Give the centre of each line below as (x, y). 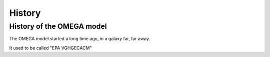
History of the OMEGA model (58, 26)
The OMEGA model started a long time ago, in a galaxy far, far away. (79, 39)
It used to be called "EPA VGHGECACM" (50, 48)
